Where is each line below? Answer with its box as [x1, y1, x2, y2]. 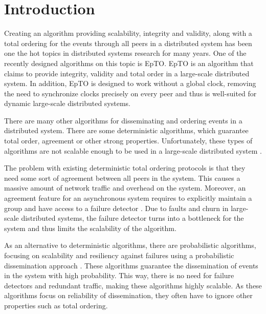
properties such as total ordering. [4, 300, 108, 310]
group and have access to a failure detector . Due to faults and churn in [4, 202, 229, 213]
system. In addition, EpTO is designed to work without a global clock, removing [4, 78, 256, 89]
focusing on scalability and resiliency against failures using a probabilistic [4, 250, 234, 260]
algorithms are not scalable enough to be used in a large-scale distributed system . [4, 145, 262, 156]
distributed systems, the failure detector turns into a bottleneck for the [21, 213, 244, 223]
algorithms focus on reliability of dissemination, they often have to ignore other [4, 290, 253, 301]
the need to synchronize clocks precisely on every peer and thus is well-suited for [4, 88, 257, 98]
